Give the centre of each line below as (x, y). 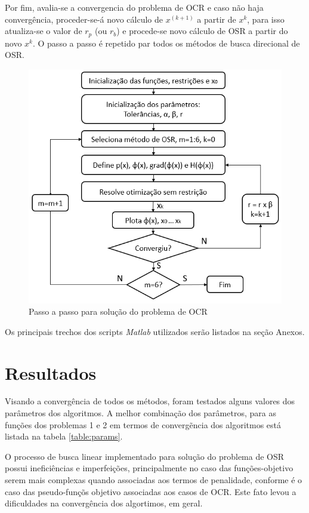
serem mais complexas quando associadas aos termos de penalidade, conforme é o (154, 480)
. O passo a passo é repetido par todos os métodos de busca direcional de (166, 43)
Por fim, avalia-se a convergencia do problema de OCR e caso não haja (134, 7)
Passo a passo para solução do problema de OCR (118, 311)
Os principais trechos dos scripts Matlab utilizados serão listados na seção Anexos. (155, 331)
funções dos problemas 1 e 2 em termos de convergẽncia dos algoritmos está (143, 424)
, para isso (266, 19)
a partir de (217, 19)
